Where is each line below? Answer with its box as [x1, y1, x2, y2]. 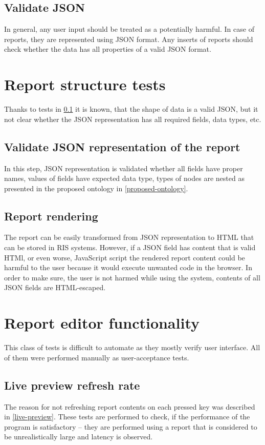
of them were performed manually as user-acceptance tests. [4, 352, 189, 362]
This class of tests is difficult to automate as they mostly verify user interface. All [4, 342, 260, 353]
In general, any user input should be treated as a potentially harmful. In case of [4, 24, 254, 34]
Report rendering [4, 208, 98, 224]
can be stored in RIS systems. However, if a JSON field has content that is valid [4, 242, 256, 253]
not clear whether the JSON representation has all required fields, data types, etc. [4, 113, 261, 124]
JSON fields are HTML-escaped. [4, 282, 106, 293]
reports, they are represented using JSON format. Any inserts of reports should [4, 33, 253, 44]
